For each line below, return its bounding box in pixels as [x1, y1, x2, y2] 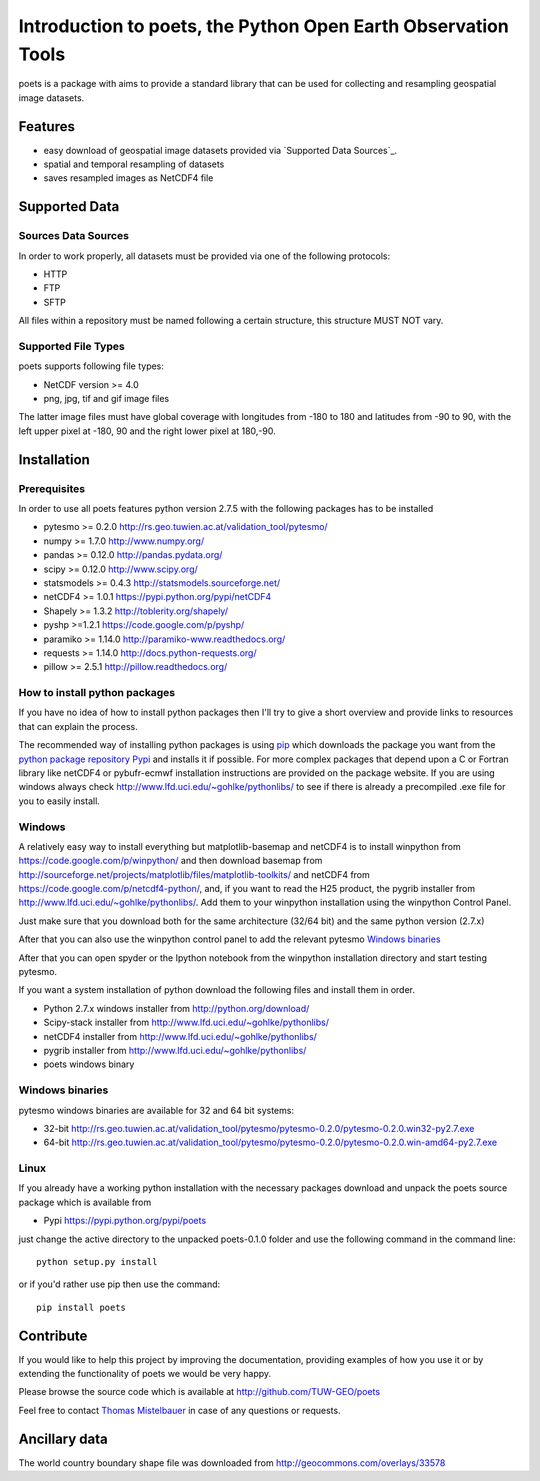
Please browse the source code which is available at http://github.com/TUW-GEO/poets [18, 1386, 380, 1398]
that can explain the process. [18, 720, 139, 732]
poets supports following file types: [18, 360, 165, 372]
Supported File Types [18, 339, 125, 353]
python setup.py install [36, 1256, 158, 1268]
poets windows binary [43, 1058, 135, 1070]
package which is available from [18, 1196, 152, 1208]
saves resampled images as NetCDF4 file [43, 172, 214, 184]
